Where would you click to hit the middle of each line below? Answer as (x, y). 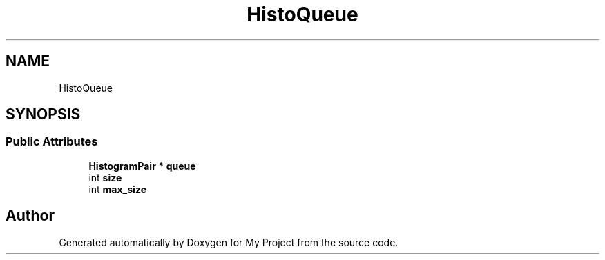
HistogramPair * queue (142, 166)
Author (30, 216)
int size (105, 177)
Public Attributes (52, 142)
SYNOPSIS (43, 114)
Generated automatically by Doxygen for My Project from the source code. (229, 242)
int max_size (117, 189)
